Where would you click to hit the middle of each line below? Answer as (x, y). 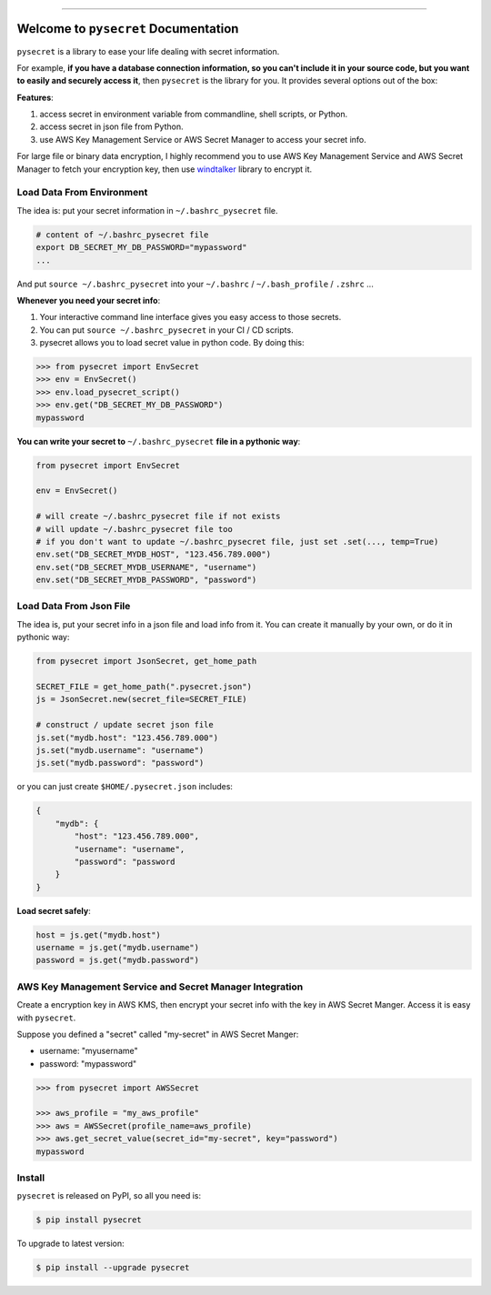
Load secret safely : (54, 910)
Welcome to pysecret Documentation (128, 29)
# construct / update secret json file (125, 725)
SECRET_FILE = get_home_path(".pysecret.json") (144, 687)
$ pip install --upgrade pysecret (113, 1268)
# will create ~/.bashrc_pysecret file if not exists (158, 517)
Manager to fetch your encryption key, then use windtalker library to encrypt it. (165, 169)
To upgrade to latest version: (70, 1244)
